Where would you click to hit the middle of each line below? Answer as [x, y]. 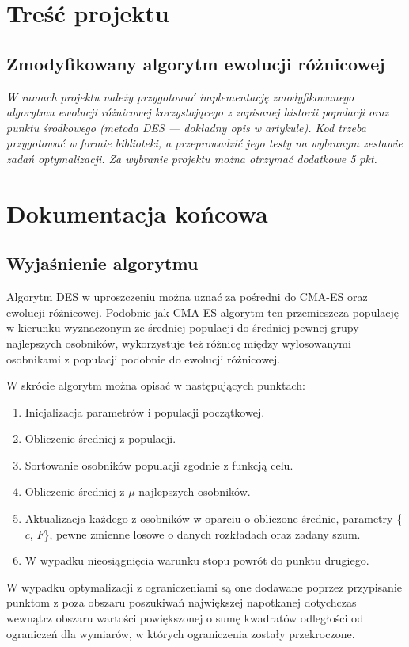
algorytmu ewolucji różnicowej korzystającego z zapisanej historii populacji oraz [198, 112]
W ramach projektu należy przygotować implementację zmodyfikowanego [180, 96]
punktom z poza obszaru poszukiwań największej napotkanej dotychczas [182, 602]
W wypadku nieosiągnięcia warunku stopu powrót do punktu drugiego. [197, 560]
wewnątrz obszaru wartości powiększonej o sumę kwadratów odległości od [185, 618]
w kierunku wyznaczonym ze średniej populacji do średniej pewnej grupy [183, 327]
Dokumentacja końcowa [137, 213]
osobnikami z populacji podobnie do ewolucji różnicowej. [144, 358]
